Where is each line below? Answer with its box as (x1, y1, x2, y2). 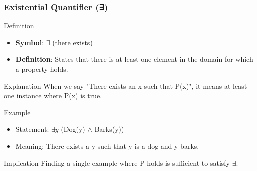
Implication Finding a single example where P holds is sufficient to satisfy (4, 157, 230, 168)
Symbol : (15, 37, 44, 47)
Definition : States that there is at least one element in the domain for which (15, 54, 253, 64)
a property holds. (15, 64, 68, 74)
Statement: (15, 124, 49, 134)
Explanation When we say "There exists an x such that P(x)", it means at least (4, 80, 247, 91)
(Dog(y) (61, 124, 85, 134)
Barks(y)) (94, 124, 124, 134)
